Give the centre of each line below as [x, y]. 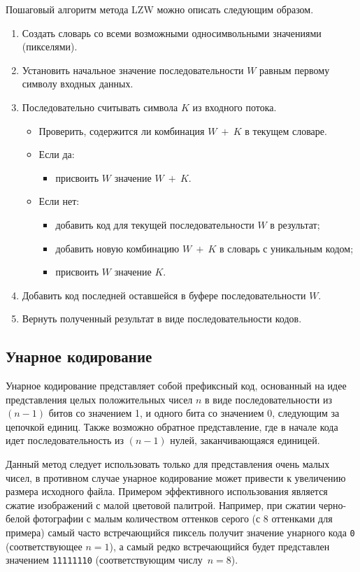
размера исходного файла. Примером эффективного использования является [167, 491]
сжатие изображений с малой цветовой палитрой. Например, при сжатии [161, 505]
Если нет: [59, 201]
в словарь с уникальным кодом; [287, 248]
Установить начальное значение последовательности [133, 70]
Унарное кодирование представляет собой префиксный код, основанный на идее [176, 386]
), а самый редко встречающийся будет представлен [219, 546]
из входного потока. [235, 107]
